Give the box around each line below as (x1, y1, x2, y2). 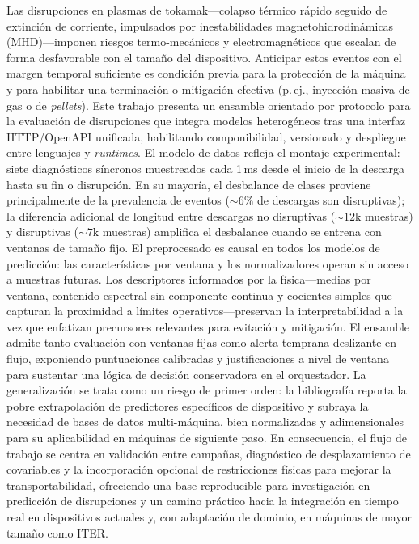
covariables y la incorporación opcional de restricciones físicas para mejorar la (6, 461, 391, 478)
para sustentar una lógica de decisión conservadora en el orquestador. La (6, 365, 366, 382)
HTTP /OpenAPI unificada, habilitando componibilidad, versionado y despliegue (6, 128, 406, 145)
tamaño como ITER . (6, 524, 108, 541)
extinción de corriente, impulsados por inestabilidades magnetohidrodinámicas (6, 17, 394, 34)
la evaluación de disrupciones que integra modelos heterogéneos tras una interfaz (6, 112, 406, 129)
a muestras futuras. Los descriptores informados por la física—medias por (6, 271, 371, 288)
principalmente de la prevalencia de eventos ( (6, 192, 230, 209)
